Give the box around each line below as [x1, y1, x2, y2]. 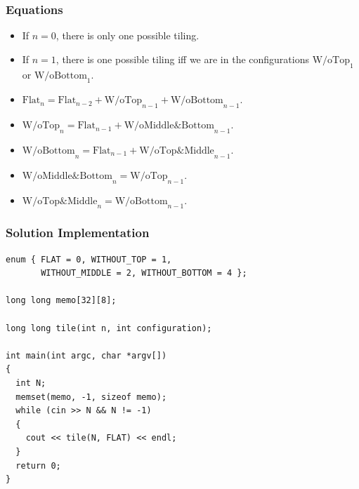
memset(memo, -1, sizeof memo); [15, 391, 167, 402]
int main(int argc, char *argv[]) [6, 350, 167, 361]
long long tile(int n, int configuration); [6, 323, 212, 333]
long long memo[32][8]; [6, 295, 117, 306]
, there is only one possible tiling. [56, 28, 200, 43]
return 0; [15, 460, 61, 471]
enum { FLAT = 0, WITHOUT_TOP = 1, [6, 254, 172, 264]
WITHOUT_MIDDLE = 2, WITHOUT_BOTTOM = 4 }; [41, 268, 247, 279]
